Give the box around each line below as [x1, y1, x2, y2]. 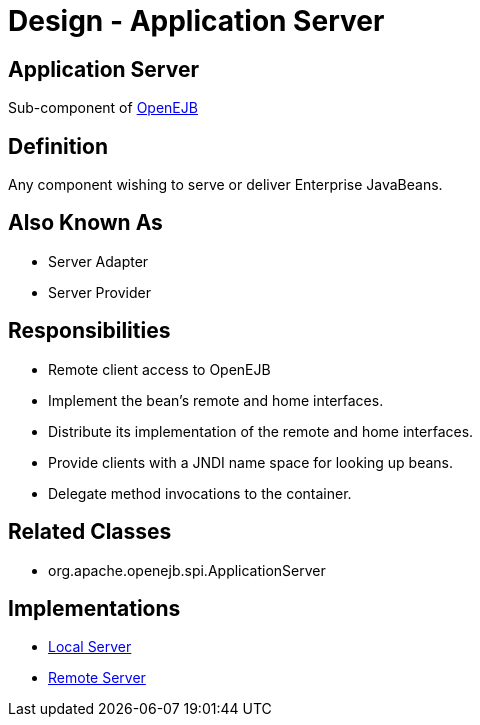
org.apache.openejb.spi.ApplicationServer [48, 561, 326, 579]
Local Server [48, 638, 132, 656]
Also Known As [8, 210, 163, 236]
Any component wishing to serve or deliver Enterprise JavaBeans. [8, 176, 443, 194]
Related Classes [8, 519, 172, 545]
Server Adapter [48, 252, 149, 270]
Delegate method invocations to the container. [48, 484, 352, 502]
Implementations [8, 595, 181, 621]
